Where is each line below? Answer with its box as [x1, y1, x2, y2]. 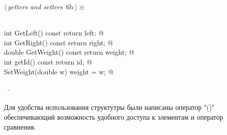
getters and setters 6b [7, 1, 74, 11]
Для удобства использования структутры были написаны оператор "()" [4, 102, 215, 112]
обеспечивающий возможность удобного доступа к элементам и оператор [4, 111, 223, 122]
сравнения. [4, 121, 36, 132]
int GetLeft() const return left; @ [4, 28, 104, 38]
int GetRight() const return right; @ [4, 37, 113, 47]
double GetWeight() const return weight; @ [4, 47, 135, 57]
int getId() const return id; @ [4, 56, 92, 67]
